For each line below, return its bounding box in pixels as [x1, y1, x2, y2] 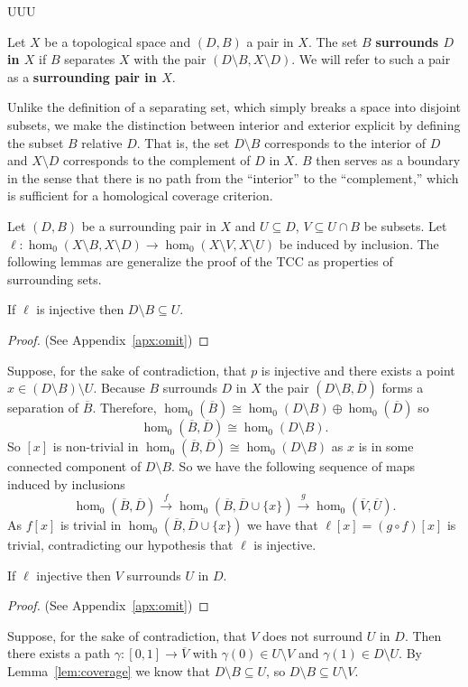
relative [81, 133, 123, 152]
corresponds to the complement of [63, 151, 251, 170]
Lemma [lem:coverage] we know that [7, 662, 210, 681]
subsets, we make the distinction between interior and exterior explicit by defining [7, 115, 461, 134]
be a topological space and [44, 32, 191, 51]
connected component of [7, 457, 142, 476]
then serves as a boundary [316, 151, 461, 170]
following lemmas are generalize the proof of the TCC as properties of [7, 252, 393, 271]
